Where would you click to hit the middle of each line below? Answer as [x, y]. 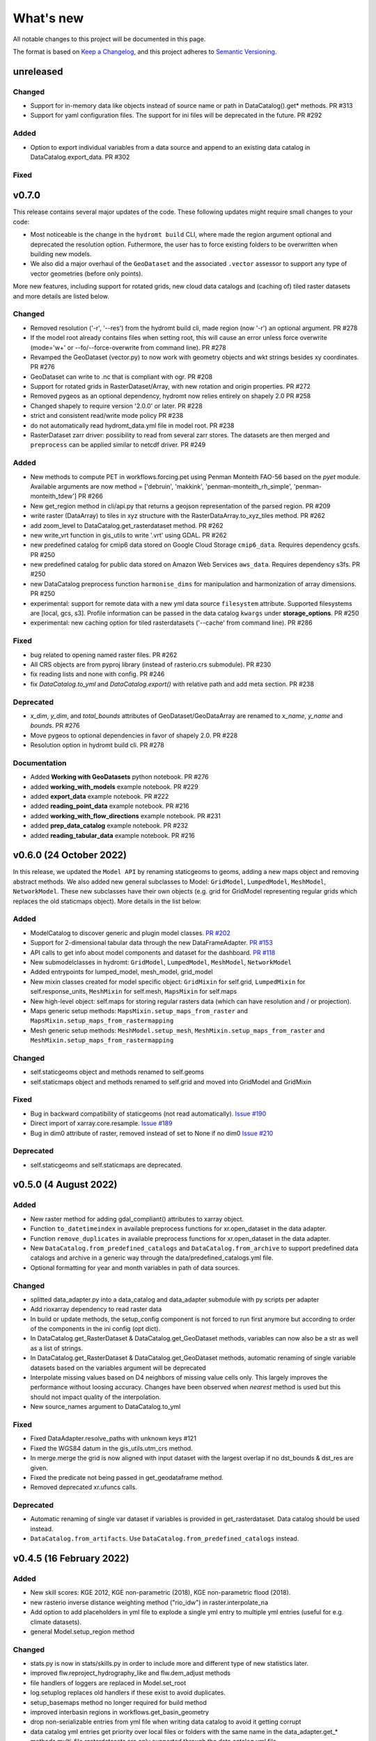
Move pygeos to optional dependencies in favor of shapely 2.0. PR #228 [134, 735]
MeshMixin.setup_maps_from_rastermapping [102, 1040]
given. [39, 1468]
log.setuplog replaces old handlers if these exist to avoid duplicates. [128, 1693]
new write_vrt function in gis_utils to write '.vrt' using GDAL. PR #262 [128, 535]
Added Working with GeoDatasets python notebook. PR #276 [119, 777]
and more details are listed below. [61, 296]
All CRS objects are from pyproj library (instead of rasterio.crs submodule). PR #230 [151, 664]
